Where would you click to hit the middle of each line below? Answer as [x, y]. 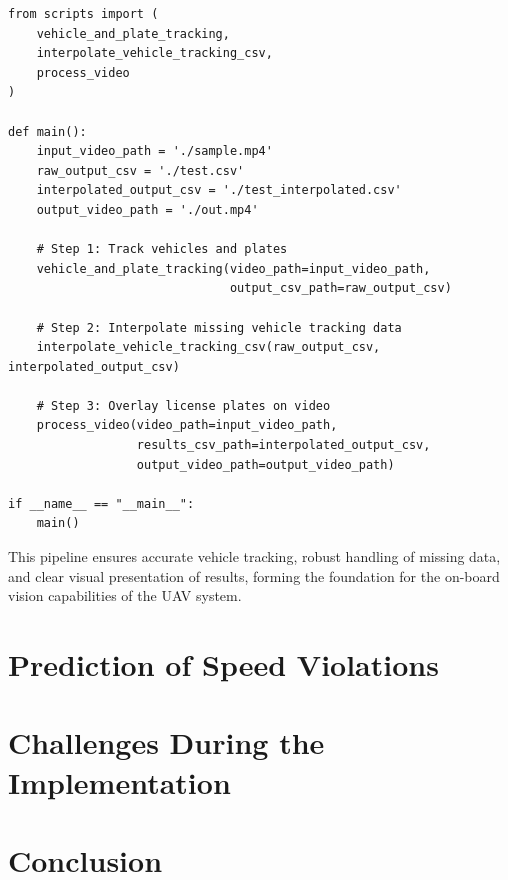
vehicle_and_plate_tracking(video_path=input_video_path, [233, 268]
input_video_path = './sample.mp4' [154, 151]
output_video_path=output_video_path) [265, 464]
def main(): [47, 131]
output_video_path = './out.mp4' [147, 209]
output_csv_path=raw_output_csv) [340, 288]
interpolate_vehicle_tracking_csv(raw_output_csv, [208, 347]
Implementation [119, 781]
